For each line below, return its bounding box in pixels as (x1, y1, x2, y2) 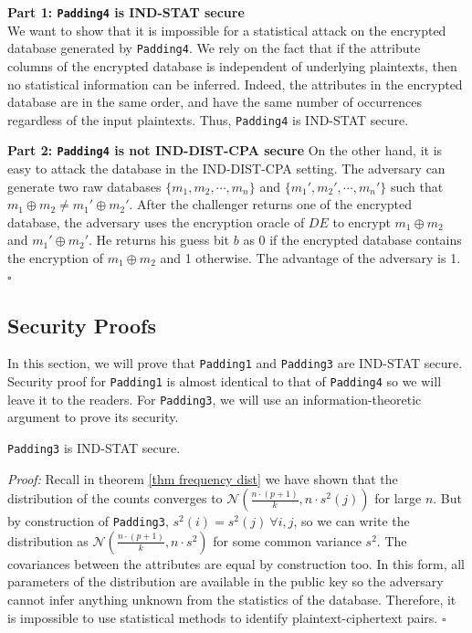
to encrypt (332, 212, 391, 231)
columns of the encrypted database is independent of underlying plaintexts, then (7, 56, 457, 75)
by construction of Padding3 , (7, 512, 169, 531)
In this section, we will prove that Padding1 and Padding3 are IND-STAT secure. (7, 353, 463, 373)
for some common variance (213, 531, 362, 550)
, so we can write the (293, 512, 410, 531)
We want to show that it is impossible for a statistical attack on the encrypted (7, 20, 446, 39)
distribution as (7, 531, 89, 550)
